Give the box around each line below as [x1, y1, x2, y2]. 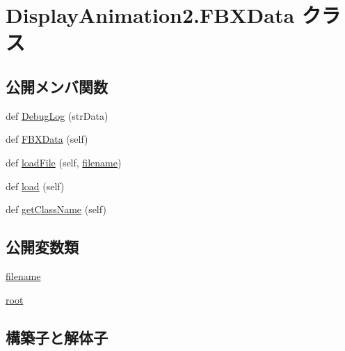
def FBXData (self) [6, 132, 88, 146]
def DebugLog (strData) [6, 108, 109, 123]
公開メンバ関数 [6, 75, 108, 97]
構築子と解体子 [6, 326, 108, 348]
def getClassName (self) [6, 202, 106, 217]
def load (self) [6, 178, 65, 193]
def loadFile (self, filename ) [6, 155, 122, 169]
